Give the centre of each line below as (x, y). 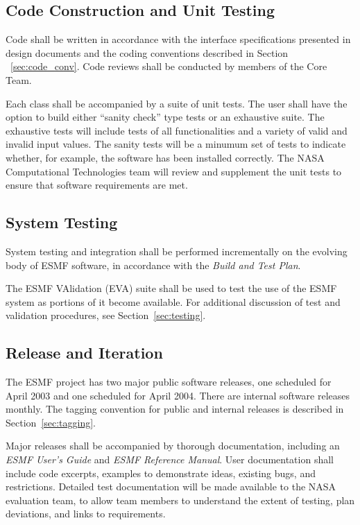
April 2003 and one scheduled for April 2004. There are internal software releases (178, 395)
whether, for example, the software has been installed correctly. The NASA (165, 157)
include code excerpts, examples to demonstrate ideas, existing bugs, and (161, 473)
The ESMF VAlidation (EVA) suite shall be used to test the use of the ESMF (171, 288)
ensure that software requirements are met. (97, 185)
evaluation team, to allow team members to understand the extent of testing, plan (180, 500)
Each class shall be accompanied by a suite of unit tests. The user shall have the (177, 103)
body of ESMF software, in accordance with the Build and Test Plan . (153, 265)
